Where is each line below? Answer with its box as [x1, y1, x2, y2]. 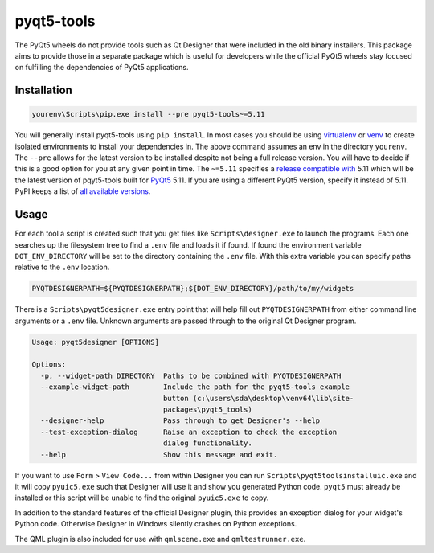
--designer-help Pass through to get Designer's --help [40, 416, 321, 425]
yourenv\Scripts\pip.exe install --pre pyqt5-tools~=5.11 [31, 109, 265, 119]
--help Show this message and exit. [40, 450, 278, 459]
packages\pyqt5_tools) [162, 405, 252, 414]
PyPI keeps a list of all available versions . [14, 186, 151, 196]
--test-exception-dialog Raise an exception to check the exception [40, 427, 338, 436]
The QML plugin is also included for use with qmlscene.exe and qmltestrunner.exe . [14, 534, 306, 543]
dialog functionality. [162, 439, 252, 448]
